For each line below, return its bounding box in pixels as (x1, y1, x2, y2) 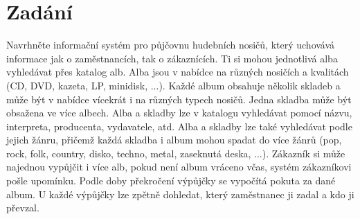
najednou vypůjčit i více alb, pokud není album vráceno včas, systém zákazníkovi (6, 159, 352, 174)
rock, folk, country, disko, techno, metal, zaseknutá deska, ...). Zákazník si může (6, 146, 345, 160)
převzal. (6, 200, 39, 215)
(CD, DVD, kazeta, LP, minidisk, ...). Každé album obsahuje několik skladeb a (6, 78, 341, 92)
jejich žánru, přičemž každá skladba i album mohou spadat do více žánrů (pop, (6, 132, 342, 147)
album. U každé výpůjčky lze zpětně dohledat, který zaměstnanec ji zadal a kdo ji (6, 186, 354, 201)
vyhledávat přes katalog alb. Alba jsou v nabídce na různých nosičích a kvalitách (6, 64, 349, 79)
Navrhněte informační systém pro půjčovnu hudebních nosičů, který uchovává (6, 37, 335, 52)
